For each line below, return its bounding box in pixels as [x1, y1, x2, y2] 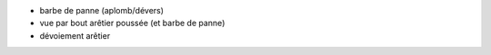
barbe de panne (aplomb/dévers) [39, 5, 164, 15]
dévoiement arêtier [39, 30, 111, 41]
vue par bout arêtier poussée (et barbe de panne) [39, 18, 225, 29]
